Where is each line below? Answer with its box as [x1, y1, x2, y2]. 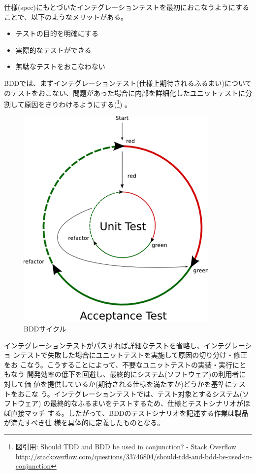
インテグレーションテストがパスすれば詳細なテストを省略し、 [4, 340, 204, 350]
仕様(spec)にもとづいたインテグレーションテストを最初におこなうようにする [4, 2, 250, 12]
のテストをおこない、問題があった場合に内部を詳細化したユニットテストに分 [4, 87, 252, 98]
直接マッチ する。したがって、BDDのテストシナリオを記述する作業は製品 [10, 407, 249, 418]
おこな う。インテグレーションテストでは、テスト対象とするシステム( [17, 388, 243, 399]
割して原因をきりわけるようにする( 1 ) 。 [4, 98, 132, 109]
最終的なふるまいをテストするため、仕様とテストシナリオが [50, 398, 244, 408]
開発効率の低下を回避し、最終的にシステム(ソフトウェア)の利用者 [27, 369, 239, 379]
